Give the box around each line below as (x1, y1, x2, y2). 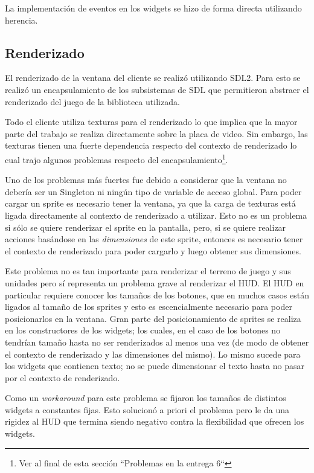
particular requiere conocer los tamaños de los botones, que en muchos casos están (5, 288, 309, 301)
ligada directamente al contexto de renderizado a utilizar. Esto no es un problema (5, 208, 307, 221)
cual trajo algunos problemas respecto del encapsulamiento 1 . (5, 151, 228, 166)
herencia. (5, 13, 38, 26)
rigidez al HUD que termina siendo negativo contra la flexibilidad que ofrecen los (5, 415, 304, 428)
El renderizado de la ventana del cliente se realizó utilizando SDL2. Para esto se (5, 71, 301, 84)
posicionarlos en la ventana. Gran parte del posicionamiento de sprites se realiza (5, 312, 301, 324)
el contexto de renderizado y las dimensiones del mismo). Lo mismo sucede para (5, 347, 301, 360)
